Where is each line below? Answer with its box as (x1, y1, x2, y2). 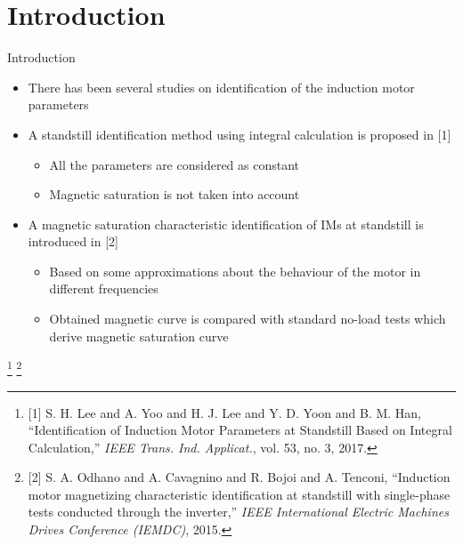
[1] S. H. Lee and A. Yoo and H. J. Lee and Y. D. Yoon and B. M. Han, (28, 403, 422, 421)
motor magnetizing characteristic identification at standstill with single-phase (28, 485, 451, 503)
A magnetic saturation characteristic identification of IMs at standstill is (28, 214, 424, 233)
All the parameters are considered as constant (49, 155, 300, 173)
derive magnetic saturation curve (49, 326, 229, 345)
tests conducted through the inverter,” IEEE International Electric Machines (28, 502, 449, 521)
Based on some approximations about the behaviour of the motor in (49, 261, 421, 280)
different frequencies (49, 279, 158, 298)
